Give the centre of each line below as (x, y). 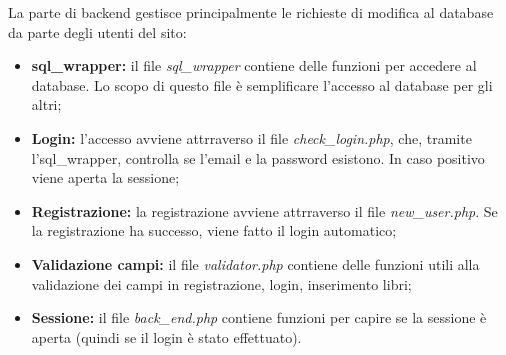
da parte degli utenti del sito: (97, 31)
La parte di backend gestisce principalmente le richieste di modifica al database (251, 12)
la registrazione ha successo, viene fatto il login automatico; (214, 230)
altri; (46, 104)
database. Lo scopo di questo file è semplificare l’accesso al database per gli (262, 84)
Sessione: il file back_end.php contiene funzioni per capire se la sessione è (259, 317)
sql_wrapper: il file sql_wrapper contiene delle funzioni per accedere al (254, 65)
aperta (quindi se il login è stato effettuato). (166, 336)
